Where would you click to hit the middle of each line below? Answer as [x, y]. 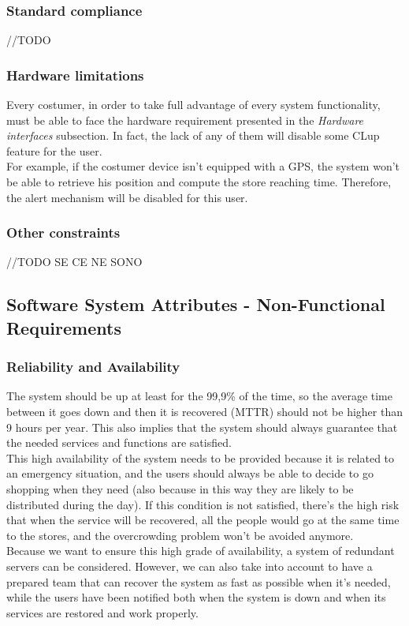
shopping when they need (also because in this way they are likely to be [180, 488]
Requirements [64, 327]
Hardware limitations [75, 75]
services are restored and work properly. [102, 612]
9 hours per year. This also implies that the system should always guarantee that [202, 427]
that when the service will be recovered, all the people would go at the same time [203, 520]
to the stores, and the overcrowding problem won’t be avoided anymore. [180, 535]
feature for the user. [54, 150]
